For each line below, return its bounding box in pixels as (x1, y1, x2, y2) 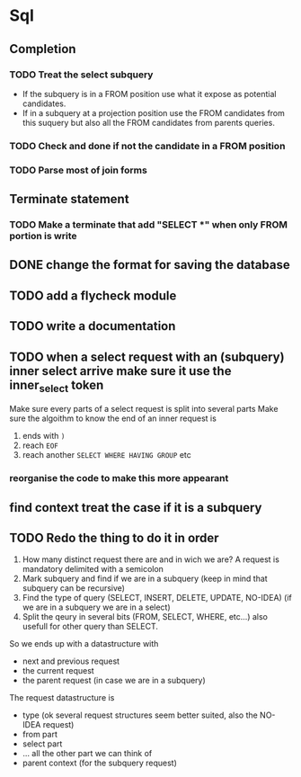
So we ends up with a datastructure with (9, 639, 159, 649)
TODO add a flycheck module (9, 288, 177, 303)
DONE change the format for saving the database (9, 257, 290, 272)
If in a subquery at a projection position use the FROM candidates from (22, 107, 286, 118)
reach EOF (22, 440, 58, 451)
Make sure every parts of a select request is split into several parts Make (9, 404, 279, 415)
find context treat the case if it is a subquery (9, 500, 262, 515)
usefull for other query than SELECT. (22, 621, 159, 632)
